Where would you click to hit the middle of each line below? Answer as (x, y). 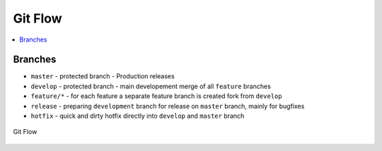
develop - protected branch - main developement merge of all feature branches (151, 86)
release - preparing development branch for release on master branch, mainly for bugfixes (168, 106)
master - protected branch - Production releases (103, 76)
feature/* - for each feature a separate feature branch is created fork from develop (156, 96)
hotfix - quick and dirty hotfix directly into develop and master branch (138, 116)
